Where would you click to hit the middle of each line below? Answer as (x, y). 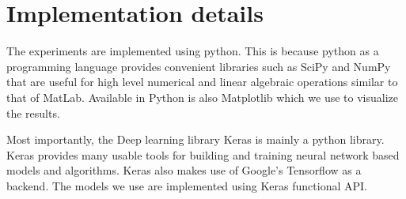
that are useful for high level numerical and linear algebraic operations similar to (202, 82)
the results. (33, 113)
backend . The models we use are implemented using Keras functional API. (187, 185)
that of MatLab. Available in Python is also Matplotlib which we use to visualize (202, 97)
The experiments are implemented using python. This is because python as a (193, 51)
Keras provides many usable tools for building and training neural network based (203, 154)
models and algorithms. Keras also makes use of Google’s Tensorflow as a (184, 170)
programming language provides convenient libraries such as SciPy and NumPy (199, 66)
